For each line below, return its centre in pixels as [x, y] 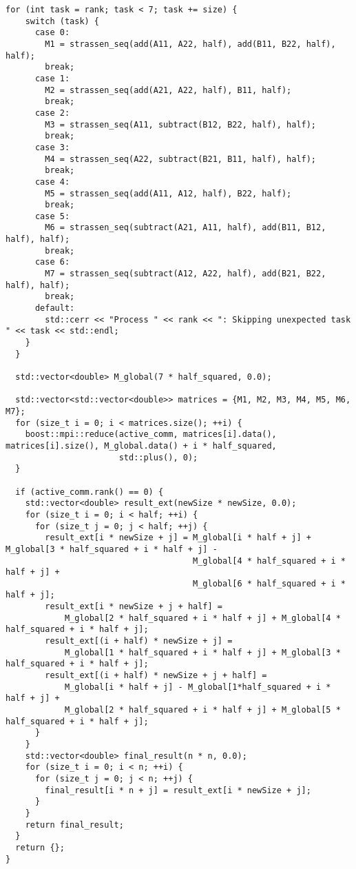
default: [55, 308]
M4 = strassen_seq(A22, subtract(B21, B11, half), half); [181, 159]
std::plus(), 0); [158, 457]
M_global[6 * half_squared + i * [269, 583]
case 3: [52, 147]
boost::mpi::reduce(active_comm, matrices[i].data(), [151, 434]
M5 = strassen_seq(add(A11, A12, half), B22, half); [168, 193]
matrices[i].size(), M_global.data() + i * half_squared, [141, 446]
